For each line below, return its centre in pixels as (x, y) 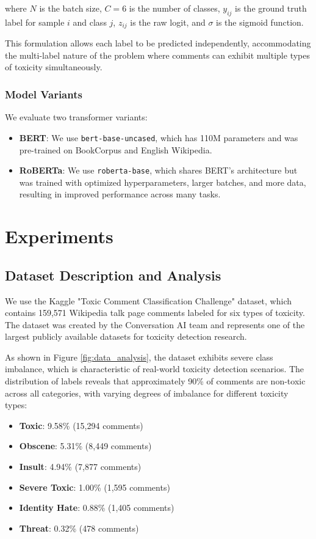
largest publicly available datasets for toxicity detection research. (126, 336)
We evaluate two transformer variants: (76, 117)
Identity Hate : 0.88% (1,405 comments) (97, 508)
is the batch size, (70, 8)
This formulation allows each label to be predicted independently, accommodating (158, 43)
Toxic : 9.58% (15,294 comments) (81, 425)
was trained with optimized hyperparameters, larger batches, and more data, (163, 182)
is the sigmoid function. (260, 22)
